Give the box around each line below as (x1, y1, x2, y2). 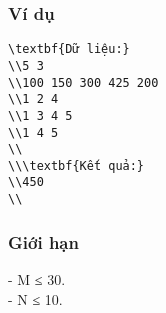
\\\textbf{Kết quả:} (8, 158, 145, 173)
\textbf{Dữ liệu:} (8, 42, 130, 57)
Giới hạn (8, 229, 79, 254)
